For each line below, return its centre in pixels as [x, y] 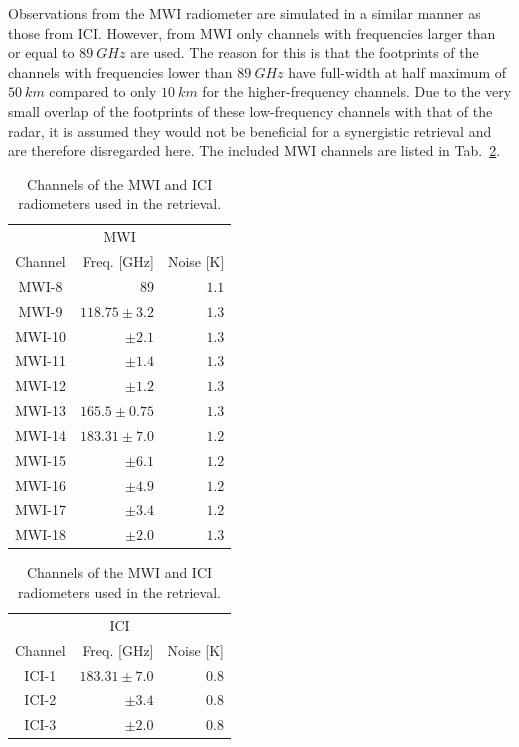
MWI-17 [40, 509]
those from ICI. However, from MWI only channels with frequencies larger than [252, 32]
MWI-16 [40, 484]
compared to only [103, 91]
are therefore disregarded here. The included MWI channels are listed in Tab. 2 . [254, 150]
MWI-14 [40, 434]
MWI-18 [40, 534]
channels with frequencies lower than [120, 71]
